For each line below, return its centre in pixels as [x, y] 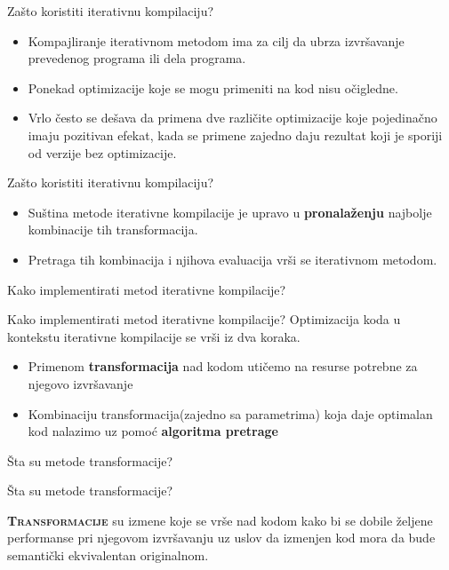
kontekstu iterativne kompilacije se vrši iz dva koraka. [154, 336]
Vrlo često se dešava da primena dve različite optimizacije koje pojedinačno [233, 118]
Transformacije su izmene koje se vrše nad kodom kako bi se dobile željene [220, 520]
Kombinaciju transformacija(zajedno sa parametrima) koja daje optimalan [230, 413]
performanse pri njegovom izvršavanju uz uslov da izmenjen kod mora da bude [221, 538]
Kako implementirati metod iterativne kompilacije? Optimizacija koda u [204, 319]
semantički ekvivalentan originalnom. [108, 555]
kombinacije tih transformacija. [113, 230]
